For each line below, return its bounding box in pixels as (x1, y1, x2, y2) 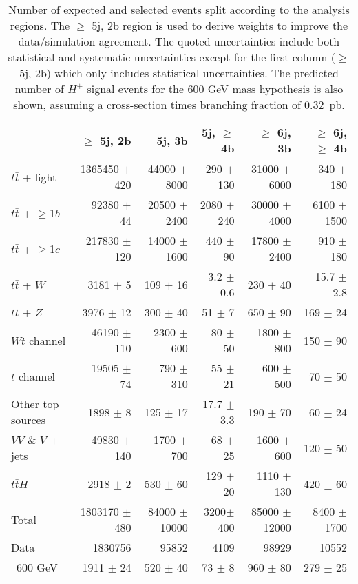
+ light (22, 168, 57, 185)
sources (11, 412, 45, 427)
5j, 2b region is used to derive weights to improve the (92, 17, 348, 33)
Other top (11, 396, 59, 412)
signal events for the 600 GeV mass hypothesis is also (87, 81, 344, 97)
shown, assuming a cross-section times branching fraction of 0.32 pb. (13, 97, 345, 112)
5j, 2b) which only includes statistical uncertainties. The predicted (19, 65, 339, 81)
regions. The (10, 17, 70, 33)
